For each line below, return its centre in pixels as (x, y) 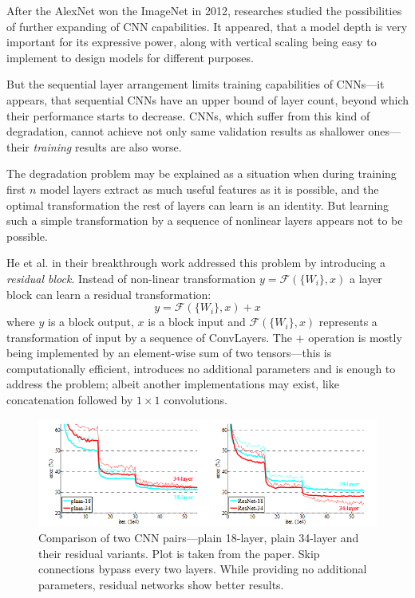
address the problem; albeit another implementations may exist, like (173, 384)
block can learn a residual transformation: (109, 294)
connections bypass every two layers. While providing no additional (203, 569)
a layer (366, 278)
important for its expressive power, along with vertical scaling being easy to (192, 42)
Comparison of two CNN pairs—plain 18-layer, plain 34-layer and (199, 538)
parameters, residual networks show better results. (161, 585)
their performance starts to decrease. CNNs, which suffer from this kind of (188, 115)
